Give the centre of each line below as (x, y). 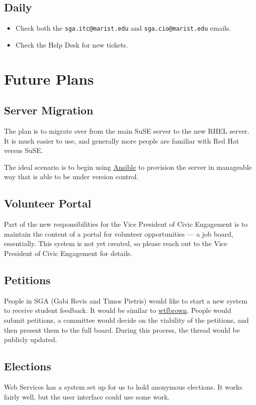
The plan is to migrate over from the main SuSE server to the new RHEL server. (127, 131)
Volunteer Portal (48, 203)
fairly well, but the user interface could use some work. (87, 396)
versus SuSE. (23, 150)
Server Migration (49, 110)
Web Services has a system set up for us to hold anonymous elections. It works (123, 386)
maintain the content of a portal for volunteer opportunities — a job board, (119, 233)
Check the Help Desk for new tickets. (72, 44)
